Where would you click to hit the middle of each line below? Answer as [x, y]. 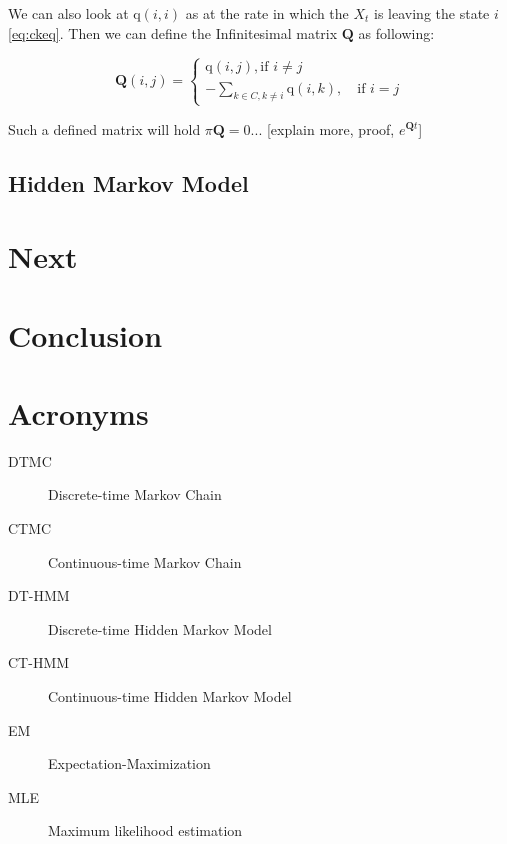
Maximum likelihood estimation [145, 830]
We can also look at [68, 13]
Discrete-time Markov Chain [135, 494]
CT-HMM [39, 662]
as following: [396, 32]
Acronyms [78, 412]
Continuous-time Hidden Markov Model [170, 695]
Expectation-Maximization [129, 763]
